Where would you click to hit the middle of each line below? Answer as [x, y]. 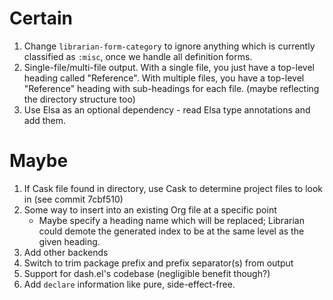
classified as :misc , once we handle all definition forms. [138, 56]
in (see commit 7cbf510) [73, 199]
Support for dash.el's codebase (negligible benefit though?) [147, 273]
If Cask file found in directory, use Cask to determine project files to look [173, 188]
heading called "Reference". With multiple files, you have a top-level [164, 78]
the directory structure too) [79, 99]
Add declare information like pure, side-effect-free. [129, 284]
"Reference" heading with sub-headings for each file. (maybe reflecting [171, 88]
